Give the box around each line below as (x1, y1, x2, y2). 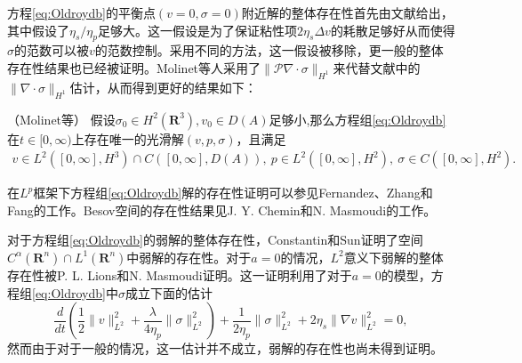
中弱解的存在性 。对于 (126, 247, 252, 266)
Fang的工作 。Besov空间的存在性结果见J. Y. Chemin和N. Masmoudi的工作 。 (7, 200, 437, 219)
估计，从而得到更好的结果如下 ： (69, 77, 257, 96)
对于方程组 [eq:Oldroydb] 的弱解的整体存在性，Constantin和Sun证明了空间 (7, 230, 423, 249)
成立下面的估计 (124, 283, 213, 302)
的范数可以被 (14, 41, 89, 60)
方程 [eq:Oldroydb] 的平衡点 (7, 4, 156, 21)
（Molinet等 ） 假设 (7, 109, 116, 128)
